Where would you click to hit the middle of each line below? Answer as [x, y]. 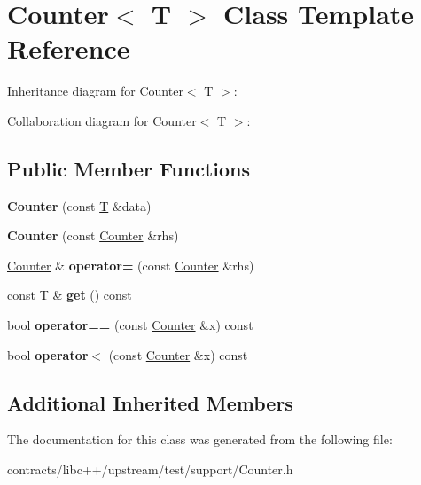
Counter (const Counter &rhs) [93, 235]
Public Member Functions [129, 168]
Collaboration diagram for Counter [102, 120]
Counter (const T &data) [79, 205]
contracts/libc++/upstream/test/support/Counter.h [150, 469]
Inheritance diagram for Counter [95, 91]
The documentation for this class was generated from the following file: [200, 439]
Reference [69, 48]
